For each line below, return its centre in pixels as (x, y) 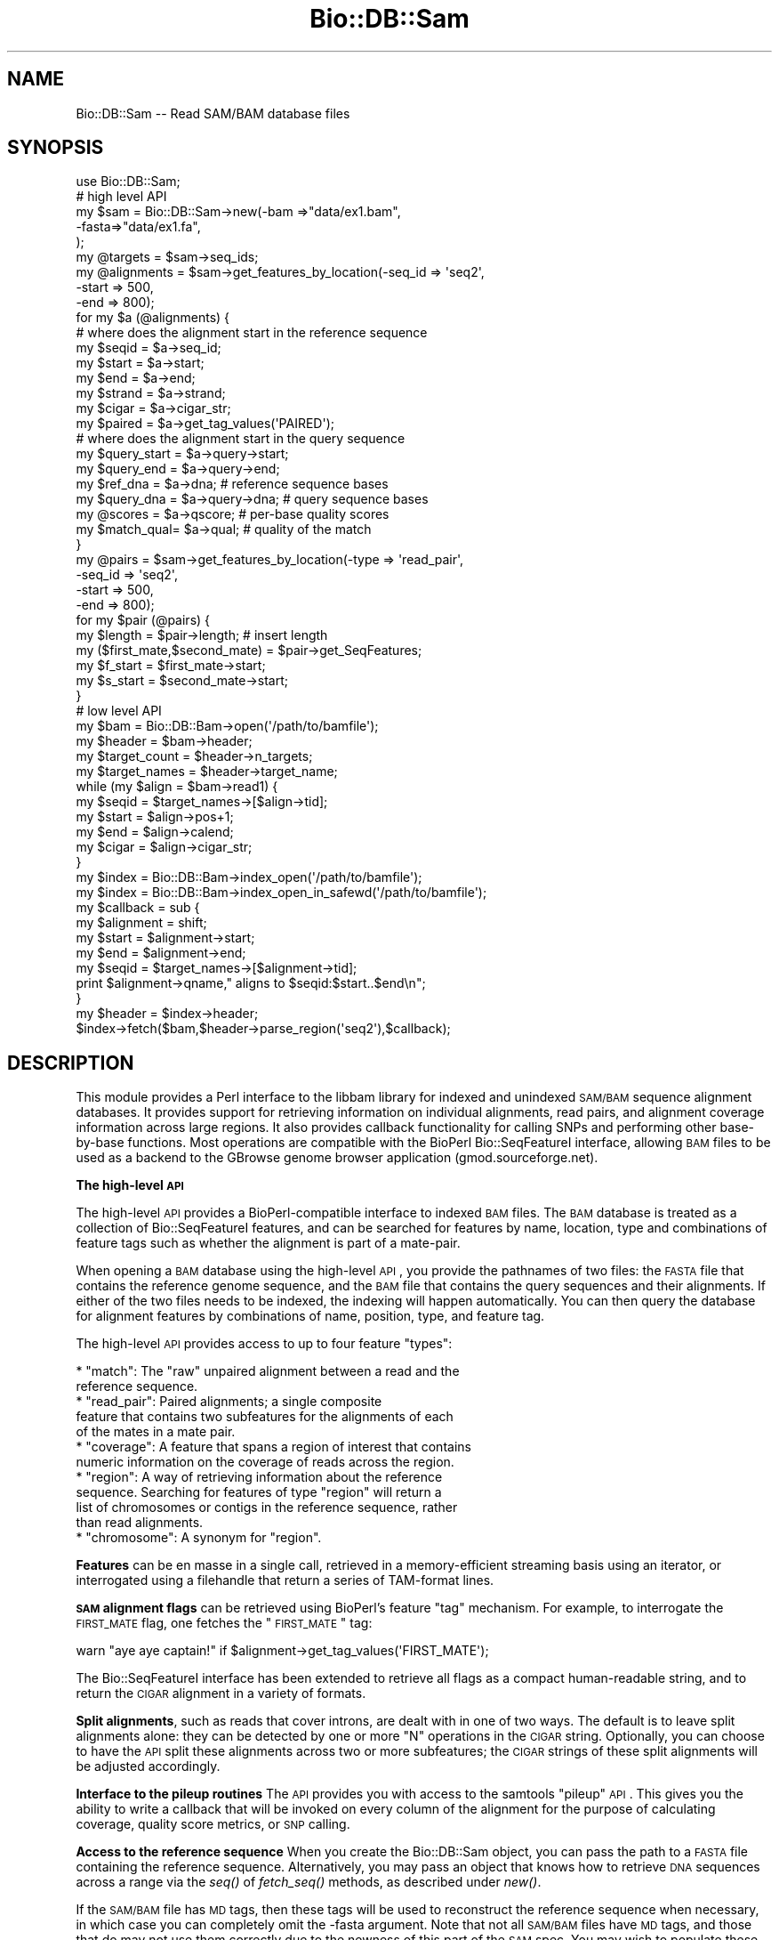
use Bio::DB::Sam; (128, 182)
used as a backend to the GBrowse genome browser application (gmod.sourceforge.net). (337, 1158)
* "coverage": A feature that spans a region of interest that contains (273, 1447)
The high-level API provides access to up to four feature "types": (264, 1344)
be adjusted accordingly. (148, 1766)
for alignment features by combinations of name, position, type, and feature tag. (310, 1316)
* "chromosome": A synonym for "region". (199, 1538)
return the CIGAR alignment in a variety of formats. (221, 1693)
